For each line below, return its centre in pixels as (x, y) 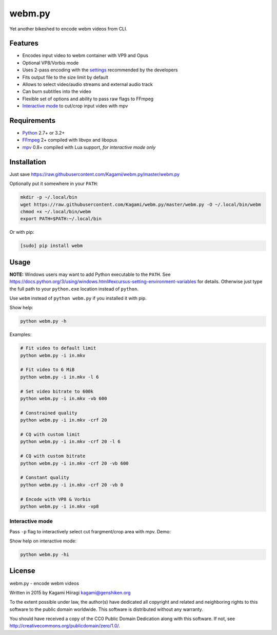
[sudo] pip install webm (52, 246)
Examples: (21, 334)
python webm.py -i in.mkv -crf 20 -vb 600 (74, 463)
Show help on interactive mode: (43, 541)
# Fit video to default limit (58, 348)
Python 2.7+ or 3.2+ (44, 133)
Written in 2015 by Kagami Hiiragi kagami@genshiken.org (70, 592)
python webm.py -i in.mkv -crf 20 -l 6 (70, 442)
